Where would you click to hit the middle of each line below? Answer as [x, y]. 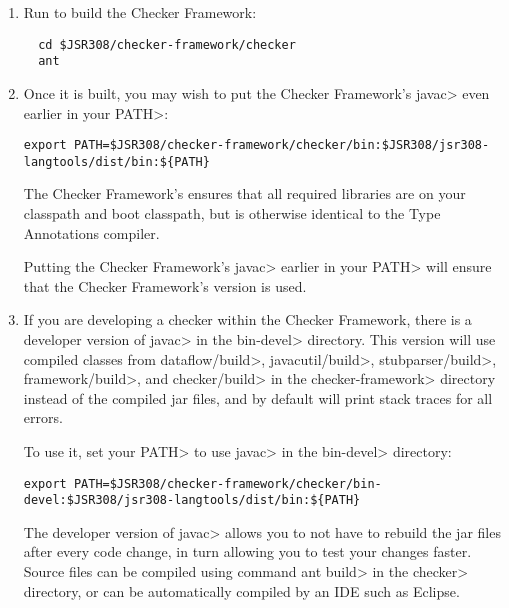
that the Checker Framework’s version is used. [165, 285]
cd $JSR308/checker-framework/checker [167, 44]
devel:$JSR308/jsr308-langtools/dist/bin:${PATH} [192, 500]
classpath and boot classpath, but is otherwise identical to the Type [232, 213]
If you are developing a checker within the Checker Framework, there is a [247, 319]
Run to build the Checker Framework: [140, 12]
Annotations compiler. [91, 232]
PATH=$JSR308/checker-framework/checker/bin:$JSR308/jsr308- [281, 145]
